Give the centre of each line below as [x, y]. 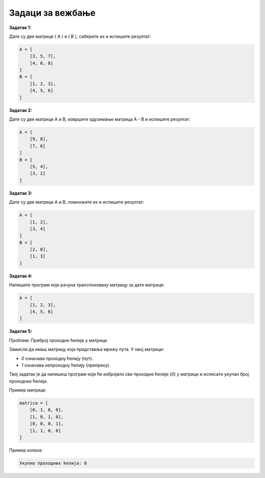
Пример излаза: [26, 450]
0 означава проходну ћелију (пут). [57, 358]
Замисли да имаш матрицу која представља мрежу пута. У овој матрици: [87, 349]
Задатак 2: [21, 110]
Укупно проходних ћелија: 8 [53, 463]
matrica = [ [34, 403]
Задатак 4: [21, 276]
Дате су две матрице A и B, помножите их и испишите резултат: [77, 202]
